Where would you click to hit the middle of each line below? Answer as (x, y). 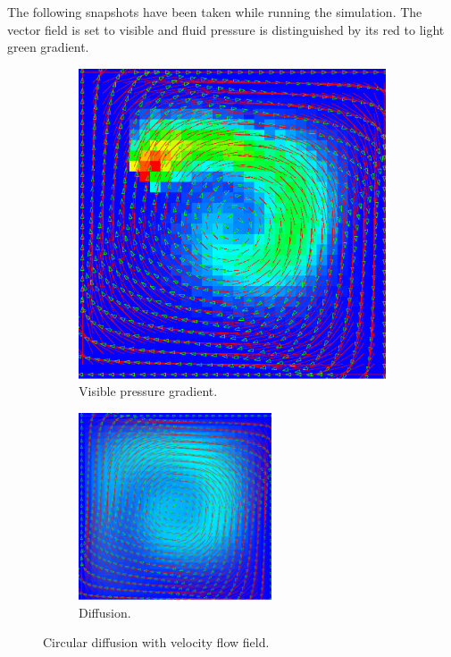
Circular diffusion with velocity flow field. (156, 642)
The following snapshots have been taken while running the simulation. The (215, 12)
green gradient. (48, 47)
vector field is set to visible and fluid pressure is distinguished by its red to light (226, 29)
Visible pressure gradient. (148, 391)
